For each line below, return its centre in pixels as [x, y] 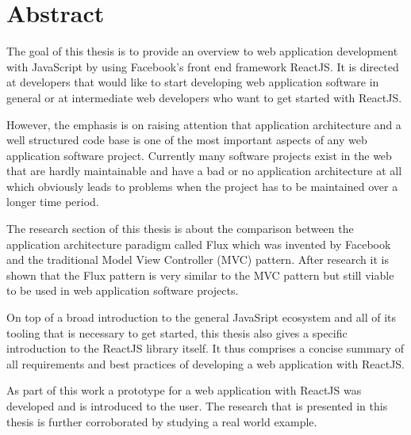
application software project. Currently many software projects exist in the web [199, 155]
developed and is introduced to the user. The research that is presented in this [197, 406]
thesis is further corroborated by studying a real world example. [162, 421]
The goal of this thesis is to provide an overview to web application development [202, 51]
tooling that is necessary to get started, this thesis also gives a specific [177, 332]
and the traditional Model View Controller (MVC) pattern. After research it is [198, 259]
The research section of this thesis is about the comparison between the [180, 229]
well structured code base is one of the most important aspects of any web [187, 140]
